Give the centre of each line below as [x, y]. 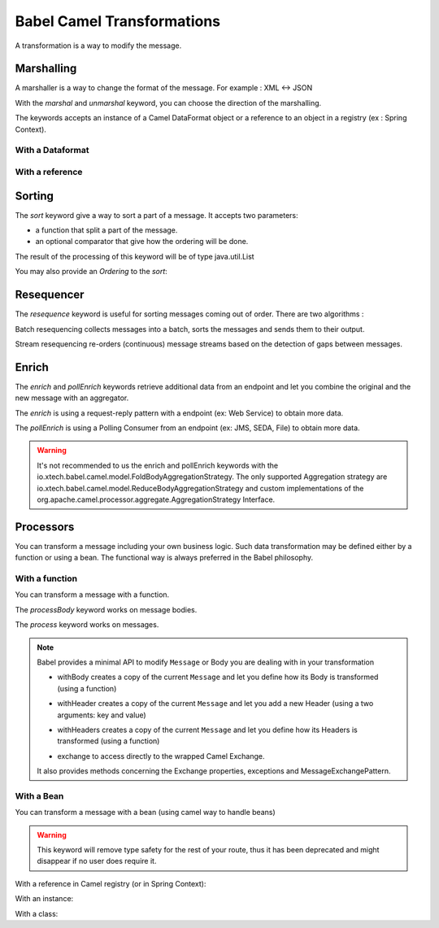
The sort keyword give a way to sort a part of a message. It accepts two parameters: [156, 215]
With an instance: [44, 899]
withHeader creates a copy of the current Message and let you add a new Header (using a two [215, 704]
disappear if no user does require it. [97, 861]
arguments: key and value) [102, 715]
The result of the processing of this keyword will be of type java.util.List [135, 256]
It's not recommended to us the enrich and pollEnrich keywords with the [158, 465]
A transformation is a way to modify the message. [98, 46]
